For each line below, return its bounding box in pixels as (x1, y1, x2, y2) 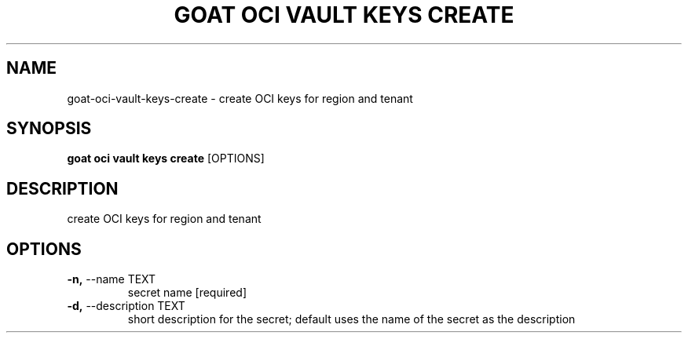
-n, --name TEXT (67, 272, 156, 286)
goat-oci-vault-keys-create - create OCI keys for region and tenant (67, 91, 413, 105)
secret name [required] (127, 286, 247, 300)
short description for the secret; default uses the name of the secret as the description (127, 312, 576, 326)
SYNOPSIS (6, 118, 92, 139)
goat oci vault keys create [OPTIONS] (67, 151, 265, 166)
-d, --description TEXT (67, 299, 185, 313)
